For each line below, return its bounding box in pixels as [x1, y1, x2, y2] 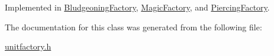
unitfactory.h [5, 40, 51, 52]
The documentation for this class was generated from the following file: [5, 20, 262, 33]
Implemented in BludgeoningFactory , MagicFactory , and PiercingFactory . [5, 1, 270, 13]
